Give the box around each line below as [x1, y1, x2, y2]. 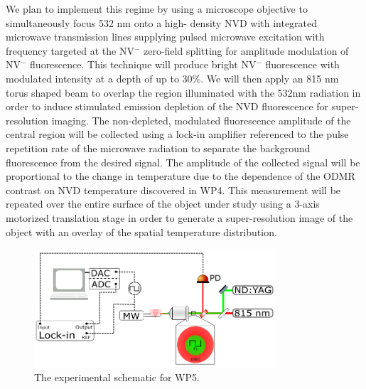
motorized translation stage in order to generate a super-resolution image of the [6, 210, 353, 225]
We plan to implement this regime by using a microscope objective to [6, 1, 308, 16]
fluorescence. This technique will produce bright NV [30, 57, 257, 72]
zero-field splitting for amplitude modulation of [143, 43, 349, 58]
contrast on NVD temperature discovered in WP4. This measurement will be [6, 182, 341, 197]
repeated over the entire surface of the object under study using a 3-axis [6, 196, 320, 211]
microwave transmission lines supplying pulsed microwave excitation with [6, 29, 325, 44]
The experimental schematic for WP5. [34, 370, 200, 385]
